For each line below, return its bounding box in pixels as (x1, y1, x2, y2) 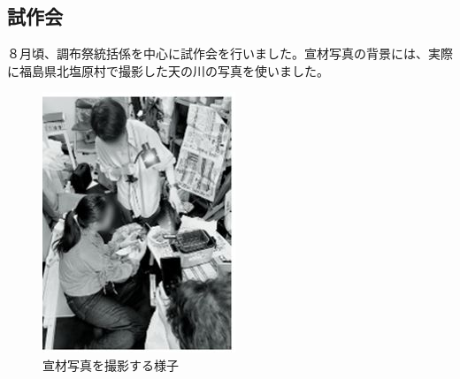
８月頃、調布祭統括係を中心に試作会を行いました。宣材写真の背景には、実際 (7, 44, 453, 63)
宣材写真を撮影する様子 (42, 355, 179, 374)
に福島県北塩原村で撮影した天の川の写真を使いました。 (7, 61, 329, 80)
